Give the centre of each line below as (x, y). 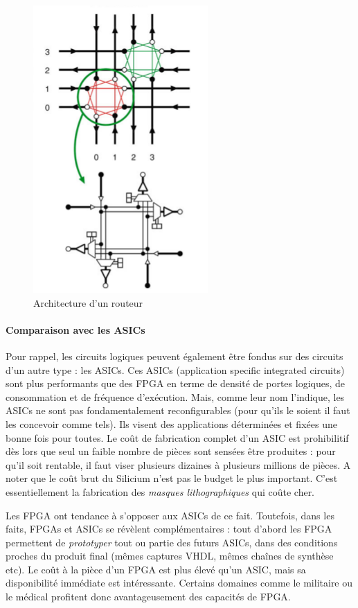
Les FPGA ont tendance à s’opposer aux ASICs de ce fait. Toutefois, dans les (170, 515)
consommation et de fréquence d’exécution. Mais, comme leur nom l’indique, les (175, 396)
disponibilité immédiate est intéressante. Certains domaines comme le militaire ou (179, 583)
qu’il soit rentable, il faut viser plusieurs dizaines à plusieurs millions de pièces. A (178, 464)
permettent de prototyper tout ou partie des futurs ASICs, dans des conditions (172, 542)
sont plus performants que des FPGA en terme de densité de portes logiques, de (175, 383)
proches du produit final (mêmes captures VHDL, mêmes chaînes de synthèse (170, 556)
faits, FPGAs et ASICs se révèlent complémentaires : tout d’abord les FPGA (169, 529)
